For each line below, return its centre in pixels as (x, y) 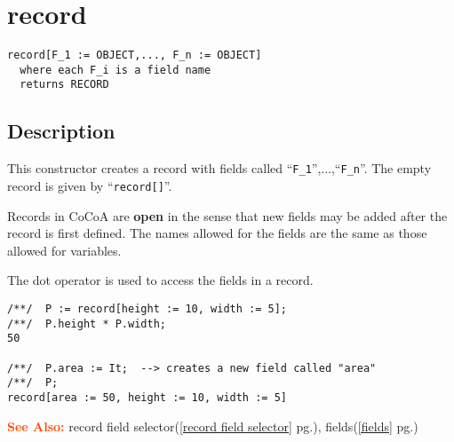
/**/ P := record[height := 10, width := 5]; (147, 308)
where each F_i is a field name (115, 70)
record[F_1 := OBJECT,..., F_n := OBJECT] (135, 55)
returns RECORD (64, 85)
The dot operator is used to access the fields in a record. (160, 280)
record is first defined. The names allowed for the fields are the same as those (217, 233)
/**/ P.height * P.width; (87, 324)
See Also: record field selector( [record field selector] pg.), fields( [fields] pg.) (213, 426)
